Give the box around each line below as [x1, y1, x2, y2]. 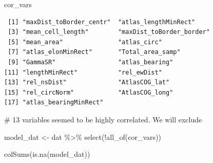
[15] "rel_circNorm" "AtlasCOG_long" [4, 88, 173, 96]
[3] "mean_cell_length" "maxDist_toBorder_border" [8, 28, 210, 36]
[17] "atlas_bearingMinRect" [4, 99, 104, 106]
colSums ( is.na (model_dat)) [4, 149, 90, 159]
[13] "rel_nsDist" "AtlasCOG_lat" [4, 79, 170, 86]
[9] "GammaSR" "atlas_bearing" [8, 58, 173, 66]
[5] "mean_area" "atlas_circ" [8, 38, 162, 46]
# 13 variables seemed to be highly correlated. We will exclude [4, 114, 202, 124]
